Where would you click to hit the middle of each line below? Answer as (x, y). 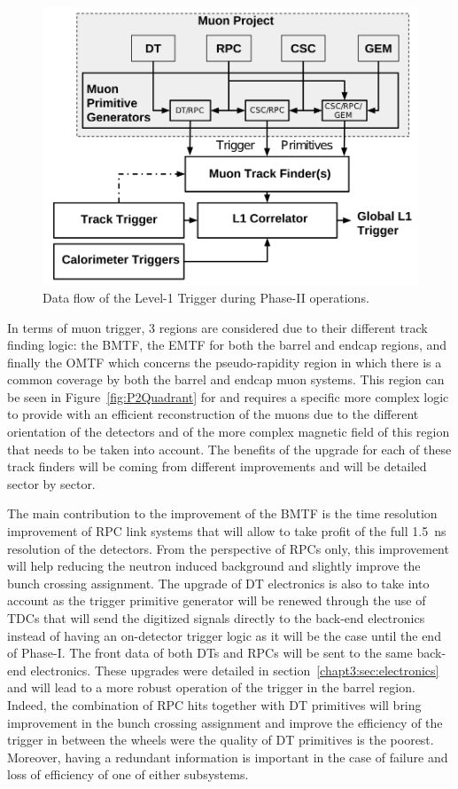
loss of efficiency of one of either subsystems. (128, 774)
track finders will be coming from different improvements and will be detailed (217, 466)
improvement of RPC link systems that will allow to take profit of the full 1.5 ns (227, 531)
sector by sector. (51, 483)
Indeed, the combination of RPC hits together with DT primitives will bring (214, 704)
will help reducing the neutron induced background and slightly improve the (214, 566)
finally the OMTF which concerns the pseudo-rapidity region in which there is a (225, 362)
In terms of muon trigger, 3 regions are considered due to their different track (217, 327)
